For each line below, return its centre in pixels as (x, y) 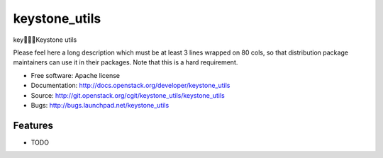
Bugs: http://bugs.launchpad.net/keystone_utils (100, 105)
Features (33, 125)
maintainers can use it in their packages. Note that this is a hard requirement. (126, 62)
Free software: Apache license (76, 75)
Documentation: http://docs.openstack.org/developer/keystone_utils (131, 86)
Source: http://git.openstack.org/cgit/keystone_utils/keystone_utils (128, 95)
